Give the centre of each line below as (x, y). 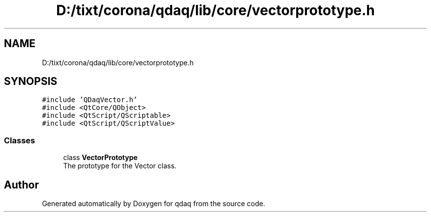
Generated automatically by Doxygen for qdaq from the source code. (154, 204)
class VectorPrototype (100, 158)
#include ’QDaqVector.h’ (90, 100)
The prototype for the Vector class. (120, 166)
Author (21, 185)
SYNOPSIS (31, 81)
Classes (20, 140)
